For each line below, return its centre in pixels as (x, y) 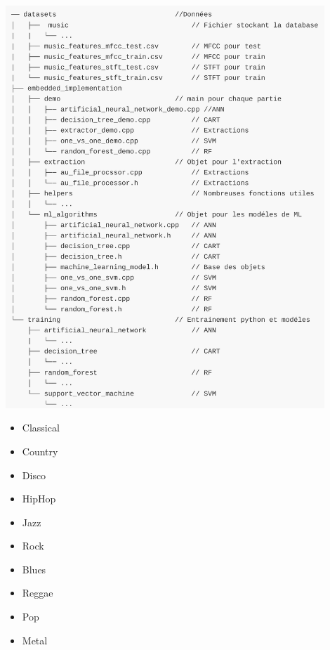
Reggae (38, 593)
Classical (41, 428)
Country (40, 451)
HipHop (39, 499)
